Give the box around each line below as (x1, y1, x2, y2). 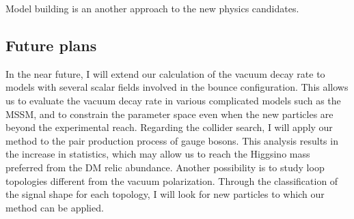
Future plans (5, 34, 97, 55)
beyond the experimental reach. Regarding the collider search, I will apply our (5, 120, 333, 134)
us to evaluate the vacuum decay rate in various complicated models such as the (5, 93, 341, 107)
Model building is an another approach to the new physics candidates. (5, 1, 299, 15)
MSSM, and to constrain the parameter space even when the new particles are (5, 106, 333, 121)
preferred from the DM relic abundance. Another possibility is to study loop (5, 160, 325, 174)
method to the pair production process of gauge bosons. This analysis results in (5, 133, 338, 147)
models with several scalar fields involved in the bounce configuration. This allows (5, 80, 349, 94)
